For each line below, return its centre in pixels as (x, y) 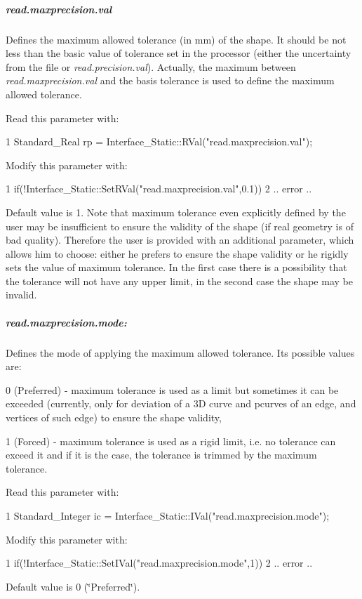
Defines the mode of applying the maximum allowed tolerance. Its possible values (180, 352)
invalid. (21, 295)
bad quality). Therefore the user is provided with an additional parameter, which (180, 240)
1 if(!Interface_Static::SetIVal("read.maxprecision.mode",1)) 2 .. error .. (159, 563)
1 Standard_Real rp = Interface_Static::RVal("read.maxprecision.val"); (159, 141)
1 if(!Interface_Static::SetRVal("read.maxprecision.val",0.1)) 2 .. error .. (159, 189)
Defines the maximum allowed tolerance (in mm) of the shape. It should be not (176, 39)
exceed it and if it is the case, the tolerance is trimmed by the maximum (161, 455)
